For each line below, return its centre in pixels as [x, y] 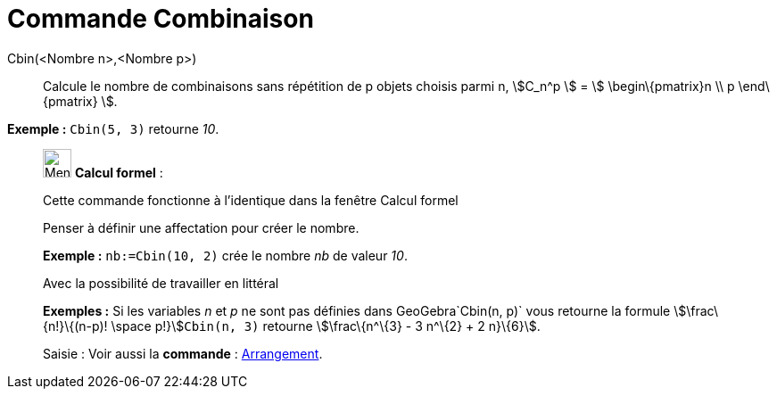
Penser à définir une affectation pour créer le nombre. [201, 227]
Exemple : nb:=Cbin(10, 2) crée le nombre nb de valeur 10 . [225, 255]
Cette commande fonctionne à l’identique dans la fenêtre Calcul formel [251, 200]
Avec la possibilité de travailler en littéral [161, 283]
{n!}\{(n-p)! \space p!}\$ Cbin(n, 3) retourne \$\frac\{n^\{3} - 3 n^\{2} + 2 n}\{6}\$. [292, 326]
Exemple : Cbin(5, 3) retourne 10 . [113, 128]
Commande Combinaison [161, 19]
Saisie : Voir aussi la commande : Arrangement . [183, 353]
